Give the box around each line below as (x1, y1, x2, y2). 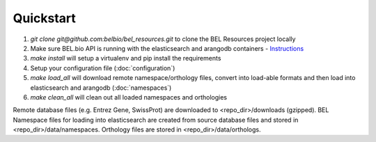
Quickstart (13, 10, 77, 26)
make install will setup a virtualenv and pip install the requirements (30, 54, 221, 63)
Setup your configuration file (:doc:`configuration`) (30, 63, 175, 72)
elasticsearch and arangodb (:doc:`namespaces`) (30, 84, 172, 92)
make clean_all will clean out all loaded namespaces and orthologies (30, 93, 228, 101)
